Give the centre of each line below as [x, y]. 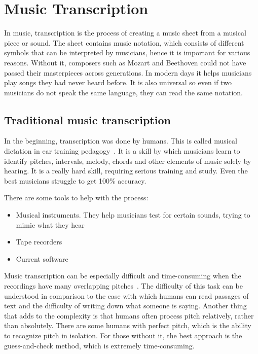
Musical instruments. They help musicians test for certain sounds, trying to [133, 215]
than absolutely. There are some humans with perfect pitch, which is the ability [128, 325]
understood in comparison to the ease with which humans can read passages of [126, 295]
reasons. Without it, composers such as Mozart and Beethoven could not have [125, 62]
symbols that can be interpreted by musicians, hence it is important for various [127, 52]
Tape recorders [39, 242]
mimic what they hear [50, 224]
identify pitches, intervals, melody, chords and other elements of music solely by [128, 161]
